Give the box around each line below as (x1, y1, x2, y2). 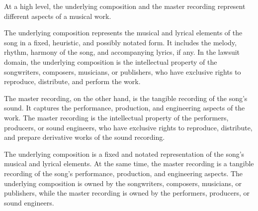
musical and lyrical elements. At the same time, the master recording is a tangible (4, 158, 254, 169)
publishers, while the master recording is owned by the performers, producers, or (4, 188, 250, 198)
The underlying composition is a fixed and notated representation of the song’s (4, 148, 245, 159)
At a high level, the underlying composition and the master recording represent (4, 1, 246, 11)
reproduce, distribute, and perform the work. (4, 76, 141, 87)
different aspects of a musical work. (4, 10, 111, 21)
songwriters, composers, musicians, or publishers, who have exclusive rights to (4, 66, 241, 77)
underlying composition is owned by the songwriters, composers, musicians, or (4, 178, 242, 188)
